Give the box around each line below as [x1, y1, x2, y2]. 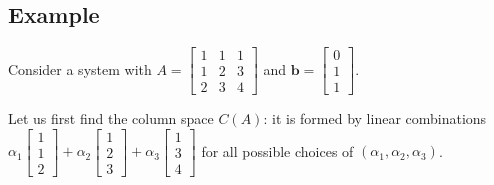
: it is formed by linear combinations [263, 108, 487, 129]
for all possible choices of [201, 140, 354, 161]
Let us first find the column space [8, 108, 214, 129]
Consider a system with [8, 58, 152, 79]
